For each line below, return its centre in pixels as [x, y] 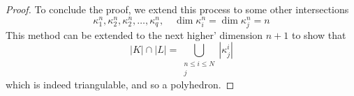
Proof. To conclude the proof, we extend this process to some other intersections [177, 9]
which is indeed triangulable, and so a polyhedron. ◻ [120, 85]
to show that [319, 34]
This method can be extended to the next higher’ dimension [134, 34]
